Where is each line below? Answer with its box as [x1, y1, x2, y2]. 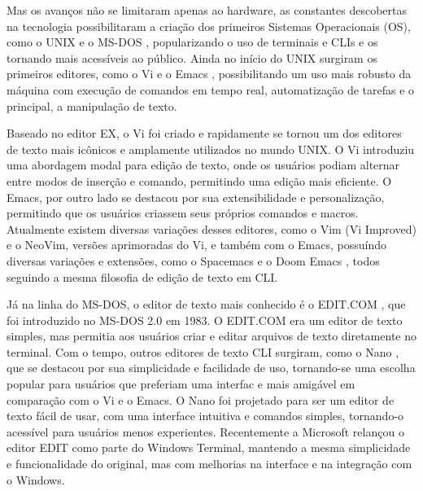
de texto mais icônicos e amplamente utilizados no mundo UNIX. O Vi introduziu [7, 140, 415, 157]
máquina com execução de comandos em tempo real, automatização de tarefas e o [7, 81, 415, 98]
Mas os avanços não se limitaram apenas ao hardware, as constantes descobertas [7, 2, 408, 18]
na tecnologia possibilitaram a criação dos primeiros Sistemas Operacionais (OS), [7, 17, 411, 34]
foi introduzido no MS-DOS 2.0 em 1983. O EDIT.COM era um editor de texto [7, 311, 403, 328]
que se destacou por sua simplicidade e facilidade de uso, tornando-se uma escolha [7, 359, 416, 376]
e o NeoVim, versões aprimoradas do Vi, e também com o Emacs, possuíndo [7, 236, 386, 253]
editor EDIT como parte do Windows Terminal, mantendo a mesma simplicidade [7, 439, 411, 456]
